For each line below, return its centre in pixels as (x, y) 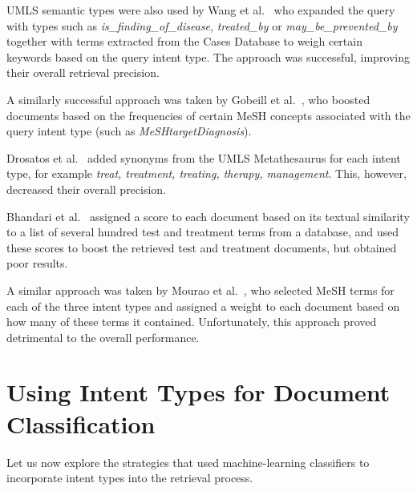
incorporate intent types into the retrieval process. (130, 478)
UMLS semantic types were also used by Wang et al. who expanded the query (201, 10)
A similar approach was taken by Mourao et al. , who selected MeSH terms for (200, 290)
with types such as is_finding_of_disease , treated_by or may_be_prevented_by (202, 25)
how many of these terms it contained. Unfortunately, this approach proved (192, 322)
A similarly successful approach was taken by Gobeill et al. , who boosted (188, 99)
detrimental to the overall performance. (103, 337)
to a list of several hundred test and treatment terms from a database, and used (203, 232)
